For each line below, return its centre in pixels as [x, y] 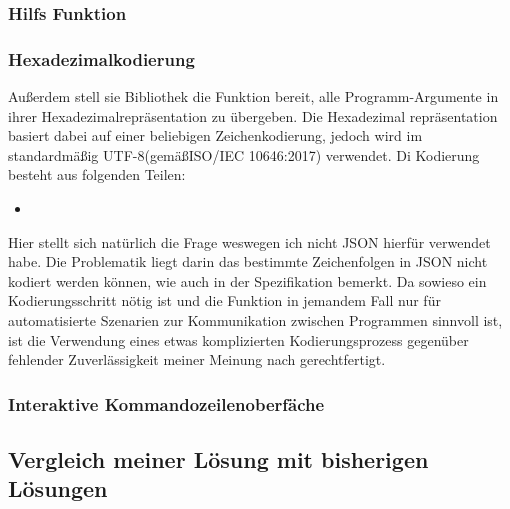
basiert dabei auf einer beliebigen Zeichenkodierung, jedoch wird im [215, 135]
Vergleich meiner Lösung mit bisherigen [218, 459]
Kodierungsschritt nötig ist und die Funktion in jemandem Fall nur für [224, 300]
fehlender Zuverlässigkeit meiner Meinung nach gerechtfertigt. [197, 359]
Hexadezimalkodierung [101, 58]
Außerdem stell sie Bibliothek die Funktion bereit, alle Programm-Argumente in [253, 96]
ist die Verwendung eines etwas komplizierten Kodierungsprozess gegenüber [238, 339]
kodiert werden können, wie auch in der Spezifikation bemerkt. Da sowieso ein [247, 280]
